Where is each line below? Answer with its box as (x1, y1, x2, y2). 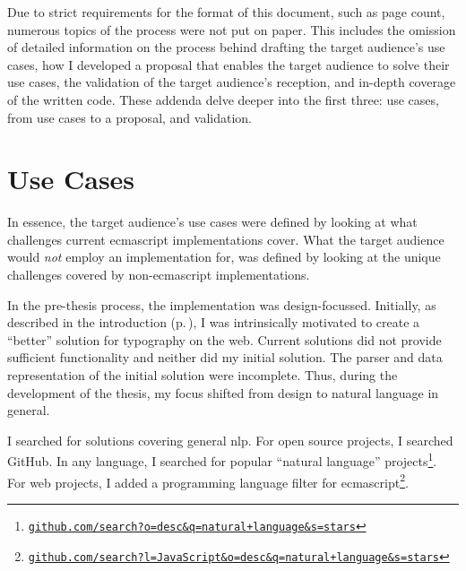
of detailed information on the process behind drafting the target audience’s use (7, 38, 445, 56)
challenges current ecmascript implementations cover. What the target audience (7, 229, 444, 248)
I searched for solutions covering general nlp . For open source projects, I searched (7, 430, 453, 449)
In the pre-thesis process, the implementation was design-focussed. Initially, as (7, 295, 436, 314)
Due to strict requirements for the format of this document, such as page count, (7, 3, 445, 21)
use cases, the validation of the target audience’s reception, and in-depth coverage (7, 73, 456, 91)
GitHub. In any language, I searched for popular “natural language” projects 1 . (7, 449, 437, 471)
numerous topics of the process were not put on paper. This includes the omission (7, 20, 456, 39)
